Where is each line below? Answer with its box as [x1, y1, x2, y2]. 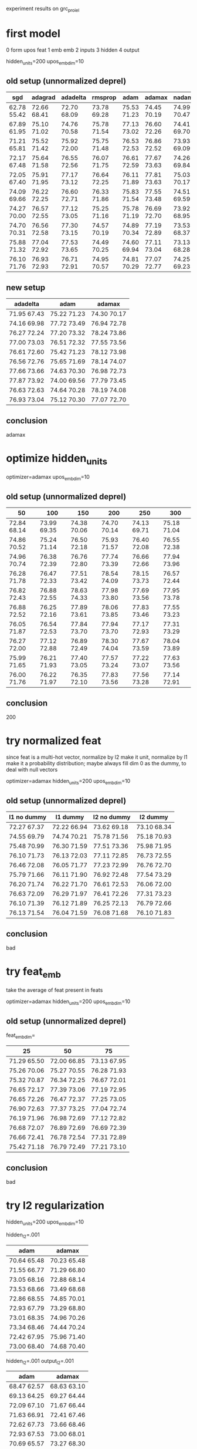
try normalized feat [6, 734, 101, 748]
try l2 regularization [6, 1199, 104, 1212]
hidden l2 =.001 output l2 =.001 [6, 1357, 74, 1366]
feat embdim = [6, 1032, 36, 1041]
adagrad [31, 93, 56, 102]
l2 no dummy [93, 813, 131, 821]
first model [6, 26, 60, 40]
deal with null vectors [6, 766, 58, 773]
